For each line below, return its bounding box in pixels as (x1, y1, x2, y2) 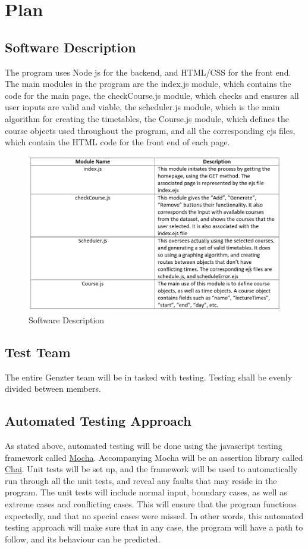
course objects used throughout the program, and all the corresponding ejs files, (5, 124, 296, 136)
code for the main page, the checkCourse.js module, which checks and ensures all (5, 89, 299, 101)
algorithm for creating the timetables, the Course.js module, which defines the (5, 112, 290, 124)
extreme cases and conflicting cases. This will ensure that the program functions (5, 497, 297, 510)
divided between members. (5, 382, 101, 395)
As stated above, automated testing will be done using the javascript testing (5, 439, 282, 451)
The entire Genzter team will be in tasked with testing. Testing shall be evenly (5, 370, 293, 383)
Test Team (5, 342, 71, 361)
